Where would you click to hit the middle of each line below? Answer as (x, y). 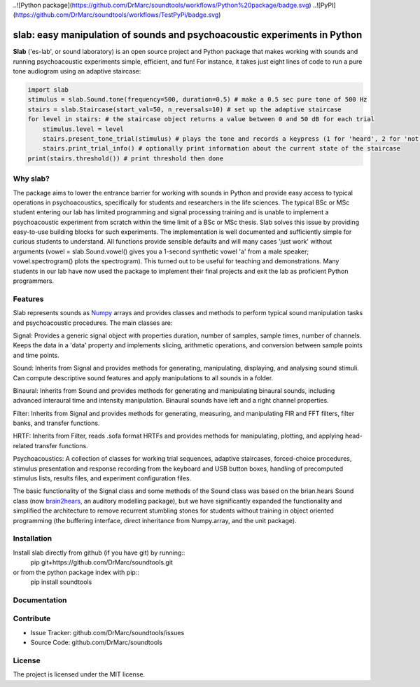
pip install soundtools (61, 582)
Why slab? (31, 179)
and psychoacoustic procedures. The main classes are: (93, 323)
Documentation (40, 600)
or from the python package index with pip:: (76, 572)
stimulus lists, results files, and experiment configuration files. (102, 478)
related (23, 445)
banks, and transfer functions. (56, 423)
